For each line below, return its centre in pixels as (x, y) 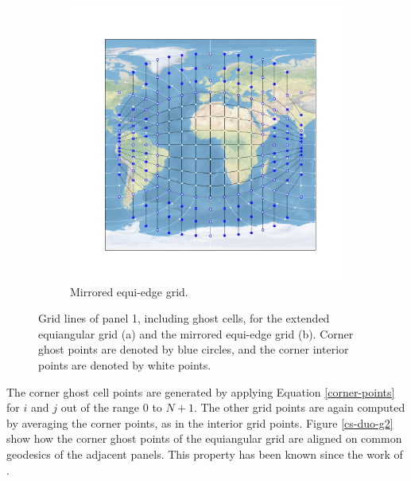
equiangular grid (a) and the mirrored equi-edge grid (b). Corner (196, 333)
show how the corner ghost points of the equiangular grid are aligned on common (204, 438)
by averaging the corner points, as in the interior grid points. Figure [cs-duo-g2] (200, 422)
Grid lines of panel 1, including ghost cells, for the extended (184, 318)
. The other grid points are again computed (299, 407)
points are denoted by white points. (125, 364)
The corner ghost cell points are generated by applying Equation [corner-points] (201, 391)
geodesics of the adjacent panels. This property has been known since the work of (205, 454)
